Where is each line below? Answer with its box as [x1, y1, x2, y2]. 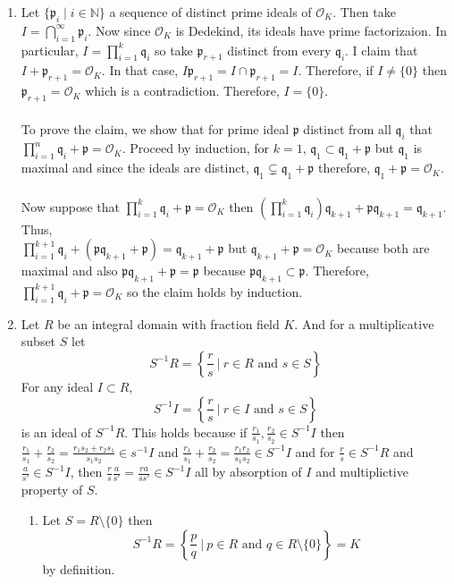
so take [154, 40, 193, 59]
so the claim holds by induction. [126, 282, 303, 300]
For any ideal [21, 377, 94, 395]
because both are [336, 239, 430, 258]
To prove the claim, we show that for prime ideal [21, 119, 290, 138]
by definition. [42, 559, 115, 578]
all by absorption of [195, 462, 302, 480]
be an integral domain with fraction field [57, 314, 280, 333]
